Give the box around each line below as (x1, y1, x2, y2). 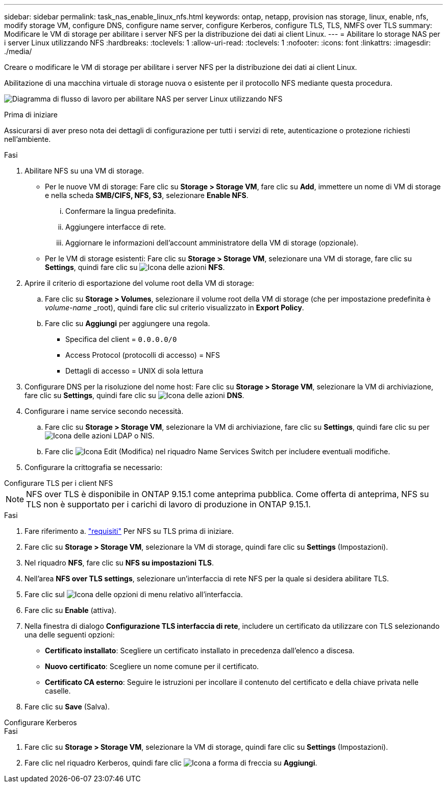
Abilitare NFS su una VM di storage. (24, 166, 144, 175)
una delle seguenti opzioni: (24, 630, 115, 639)
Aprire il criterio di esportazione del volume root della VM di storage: (24, 279, 254, 287)
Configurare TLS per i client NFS (4, 479, 113, 487)
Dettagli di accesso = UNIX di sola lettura (65, 366, 204, 375)
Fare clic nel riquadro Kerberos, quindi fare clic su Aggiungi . (24, 758, 317, 767)
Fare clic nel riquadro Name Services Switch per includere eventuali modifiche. (45, 447, 390, 456)
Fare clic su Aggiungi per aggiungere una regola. (45, 319, 210, 328)
